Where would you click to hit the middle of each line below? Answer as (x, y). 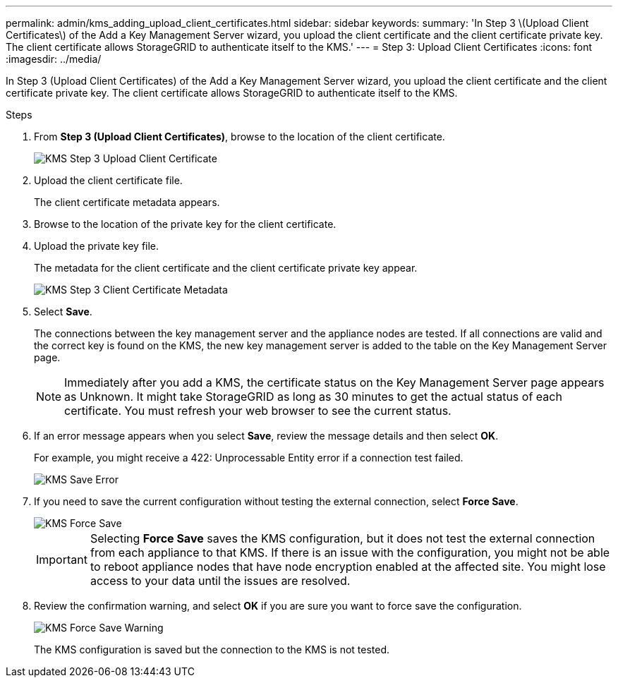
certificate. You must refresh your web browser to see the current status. (258, 411)
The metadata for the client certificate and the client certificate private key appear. (226, 268)
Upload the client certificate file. (108, 180)
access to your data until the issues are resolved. (220, 581)
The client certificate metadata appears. (127, 202)
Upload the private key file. (97, 246)
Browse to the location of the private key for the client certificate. (185, 224)
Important (62, 560)
